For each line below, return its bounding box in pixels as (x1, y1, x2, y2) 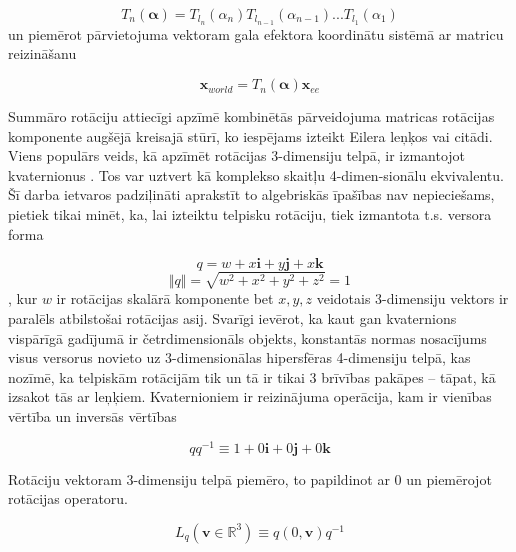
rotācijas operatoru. (8, 488, 128, 509)
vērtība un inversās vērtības (8, 405, 177, 426)
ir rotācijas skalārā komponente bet (56, 288, 274, 309)
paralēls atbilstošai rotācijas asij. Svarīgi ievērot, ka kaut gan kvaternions (8, 307, 457, 328)
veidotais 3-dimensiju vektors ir (316, 288, 509, 309)
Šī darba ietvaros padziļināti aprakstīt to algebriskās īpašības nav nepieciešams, (8, 184, 495, 205)
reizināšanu (8, 43, 77, 64)
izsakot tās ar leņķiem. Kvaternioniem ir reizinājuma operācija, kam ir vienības (8, 386, 492, 407)
